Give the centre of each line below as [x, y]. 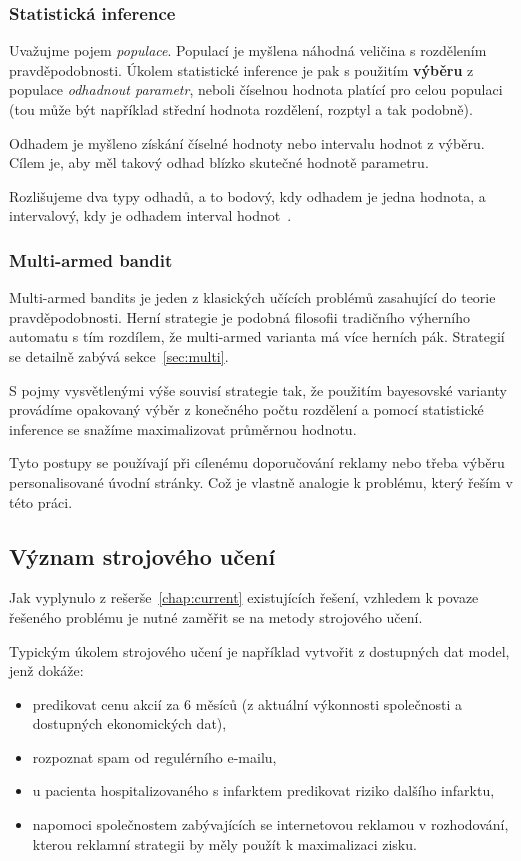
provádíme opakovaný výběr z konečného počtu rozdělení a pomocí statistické [246, 409]
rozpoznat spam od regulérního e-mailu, [154, 756]
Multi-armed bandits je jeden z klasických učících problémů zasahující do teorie [252, 297]
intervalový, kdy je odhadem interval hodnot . [150, 215]
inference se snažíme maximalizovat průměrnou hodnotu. [183, 428]
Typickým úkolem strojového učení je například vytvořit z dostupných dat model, [259, 650]
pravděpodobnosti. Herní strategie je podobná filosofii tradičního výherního [239, 316]
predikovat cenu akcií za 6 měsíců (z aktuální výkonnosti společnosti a [247, 703]
